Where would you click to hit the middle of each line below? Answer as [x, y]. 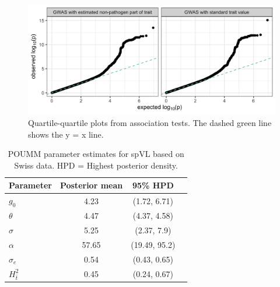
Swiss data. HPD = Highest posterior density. [96, 165]
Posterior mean [91, 185]
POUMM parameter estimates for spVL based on [96, 154]
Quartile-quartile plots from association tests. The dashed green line [150, 122]
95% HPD [153, 185]
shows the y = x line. [66, 134]
